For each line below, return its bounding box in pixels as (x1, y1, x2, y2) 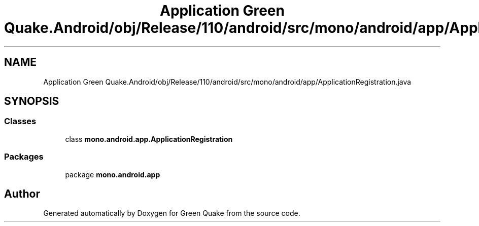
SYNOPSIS (4, 95, 59, 108)
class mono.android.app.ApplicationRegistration (65, 134, 233, 143)
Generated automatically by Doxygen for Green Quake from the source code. (43, 209, 300, 218)
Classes (4, 116, 37, 127)
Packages (4, 152, 44, 162)
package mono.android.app (65, 170, 160, 179)
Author (4, 187, 40, 200)
